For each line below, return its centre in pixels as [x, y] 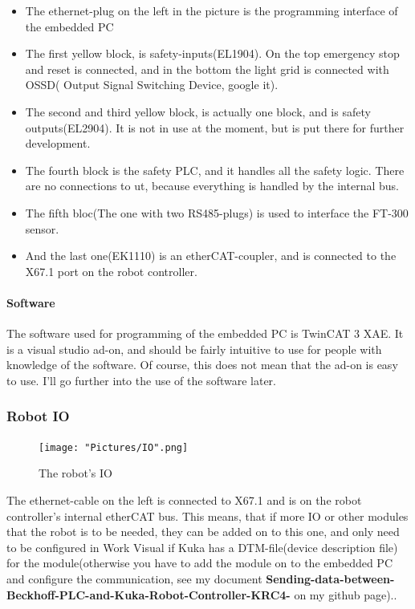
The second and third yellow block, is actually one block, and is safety [198, 111]
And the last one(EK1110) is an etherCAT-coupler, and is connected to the [211, 256]
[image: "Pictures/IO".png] [114, 447]
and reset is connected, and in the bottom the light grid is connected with [207, 69]
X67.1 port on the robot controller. [111, 271]
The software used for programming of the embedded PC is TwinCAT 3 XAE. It [205, 333]
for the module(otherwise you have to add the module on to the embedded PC [200, 563]
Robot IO [38, 416]
